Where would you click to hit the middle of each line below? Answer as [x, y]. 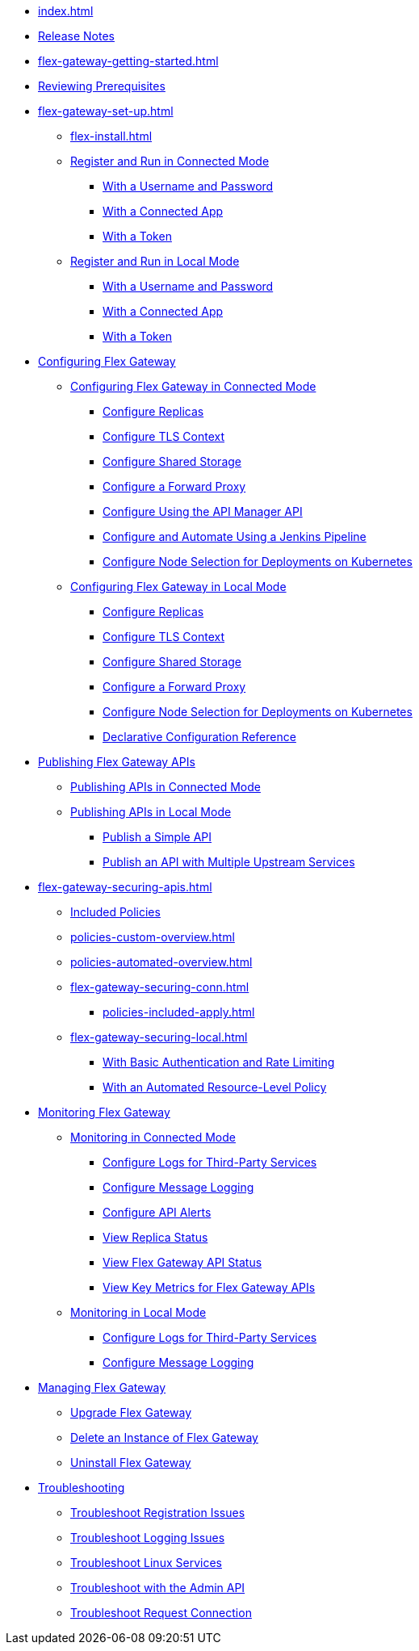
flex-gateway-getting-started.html [128, 61]
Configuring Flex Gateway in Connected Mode [193, 386]
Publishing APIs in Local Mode [151, 812]
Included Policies [115, 912]
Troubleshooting [82, 1488]
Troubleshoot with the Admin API [158, 1588]
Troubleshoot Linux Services [146, 1563]
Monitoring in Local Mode [138, 1312]
